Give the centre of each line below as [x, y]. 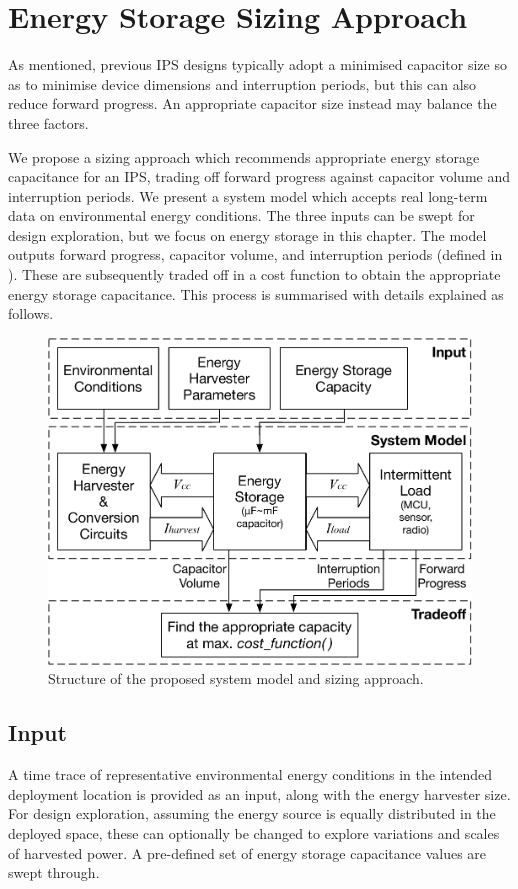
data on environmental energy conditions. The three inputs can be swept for [241, 215]
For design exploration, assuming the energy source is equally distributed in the [252, 813]
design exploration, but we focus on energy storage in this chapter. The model [247, 234]
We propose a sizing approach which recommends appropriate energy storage [244, 156]
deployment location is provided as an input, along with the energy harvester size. [259, 793]
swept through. [54, 872]
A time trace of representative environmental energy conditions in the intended [250, 774]
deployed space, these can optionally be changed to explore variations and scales [254, 832]
